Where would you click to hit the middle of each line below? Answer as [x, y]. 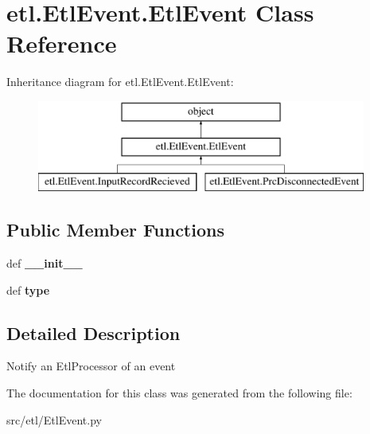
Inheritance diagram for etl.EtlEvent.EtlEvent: [120, 82]
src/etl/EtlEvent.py [54, 419]
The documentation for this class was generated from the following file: [179, 393]
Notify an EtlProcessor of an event [91, 366]
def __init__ [45, 263]
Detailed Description [93, 332]
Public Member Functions [115, 230]
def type [28, 289]
